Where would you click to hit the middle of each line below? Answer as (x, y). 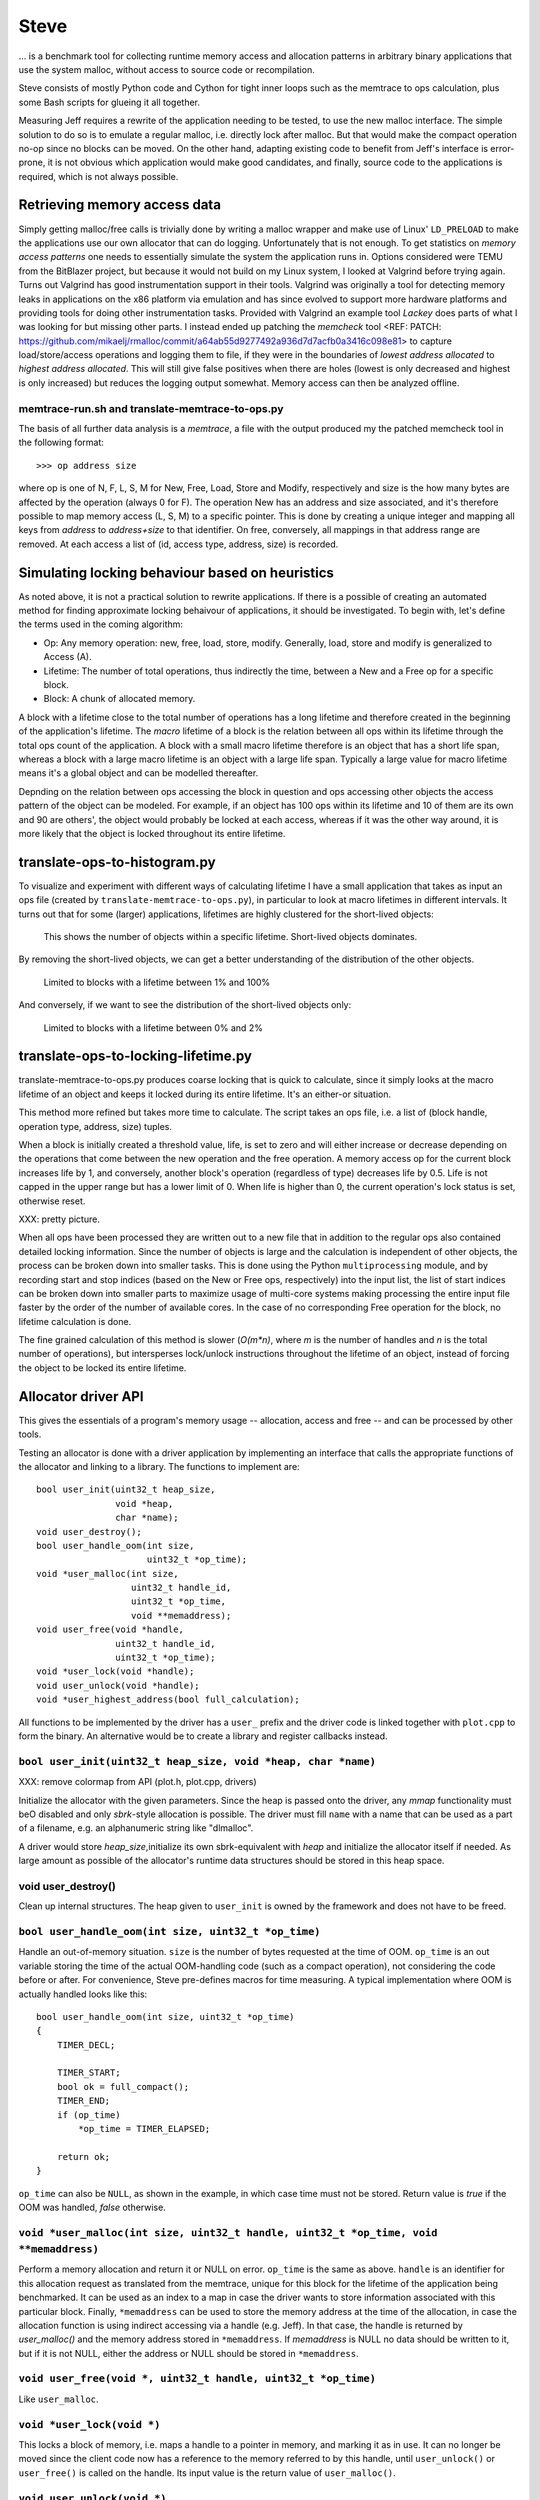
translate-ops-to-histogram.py (117, 861)
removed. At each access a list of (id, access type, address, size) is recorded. (178, 544)
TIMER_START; (88, 2073)
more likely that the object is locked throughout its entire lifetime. (152, 833)
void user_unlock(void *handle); (118, 1685)
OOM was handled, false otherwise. (92, 2207)
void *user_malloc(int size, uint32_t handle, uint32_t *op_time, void (228, 2232)
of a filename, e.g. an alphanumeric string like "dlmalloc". (136, 1828)
